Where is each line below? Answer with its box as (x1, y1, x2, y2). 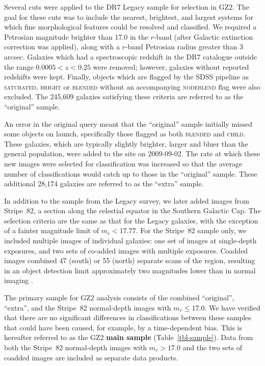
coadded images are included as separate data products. (4, 352, 178, 362)
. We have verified (204, 302, 260, 313)
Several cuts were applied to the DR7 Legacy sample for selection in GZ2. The (4, 2, 249, 12)
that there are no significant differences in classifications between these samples (4, 312, 251, 323)
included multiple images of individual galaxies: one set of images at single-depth (4, 235, 257, 246)
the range (4, 61, 34, 72)
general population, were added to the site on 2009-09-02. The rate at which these (4, 148, 260, 159)
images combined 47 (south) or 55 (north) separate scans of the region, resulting (4, 255, 255, 266)
